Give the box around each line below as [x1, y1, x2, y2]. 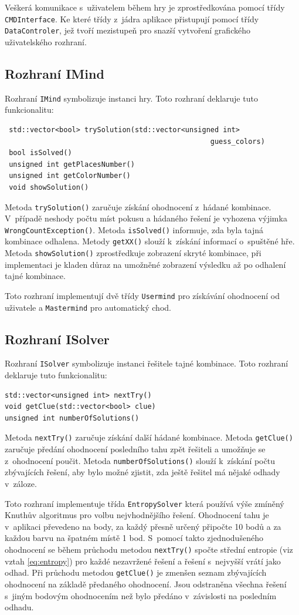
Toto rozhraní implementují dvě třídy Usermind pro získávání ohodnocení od [5, 289, 280, 301]
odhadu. [5, 601, 34, 613]
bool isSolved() [9, 149, 72, 157]
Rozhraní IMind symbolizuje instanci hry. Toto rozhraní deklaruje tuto [5, 92, 258, 104]
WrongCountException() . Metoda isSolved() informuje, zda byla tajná [5, 223, 263, 236]
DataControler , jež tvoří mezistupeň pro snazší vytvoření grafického [5, 24, 250, 36]
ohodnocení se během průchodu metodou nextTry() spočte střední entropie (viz [5, 543, 293, 555]
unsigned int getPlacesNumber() [9, 160, 135, 169]
